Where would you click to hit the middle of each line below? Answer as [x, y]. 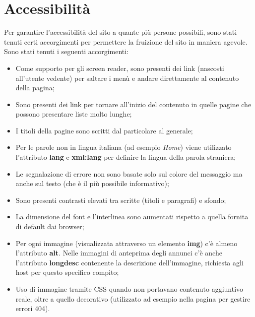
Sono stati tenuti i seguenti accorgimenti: [66, 51]
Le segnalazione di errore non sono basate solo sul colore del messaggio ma [129, 173]
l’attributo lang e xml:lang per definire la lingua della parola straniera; [126, 157]
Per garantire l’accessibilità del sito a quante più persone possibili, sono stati [121, 32]
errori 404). [33, 308]
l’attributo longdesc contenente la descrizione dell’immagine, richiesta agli [129, 262]
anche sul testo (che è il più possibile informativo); [92, 183]
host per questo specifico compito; [67, 272]
